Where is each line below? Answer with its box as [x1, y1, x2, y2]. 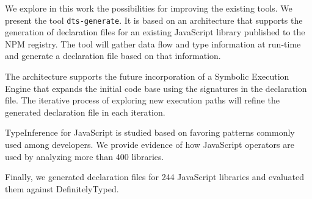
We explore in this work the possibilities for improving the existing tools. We [5, 2, 292, 14]
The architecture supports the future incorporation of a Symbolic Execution [5, 70, 289, 83]
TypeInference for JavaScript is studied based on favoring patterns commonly [5, 126, 295, 139]
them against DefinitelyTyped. [5, 182, 119, 195]
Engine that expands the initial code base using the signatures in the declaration [5, 82, 307, 94]
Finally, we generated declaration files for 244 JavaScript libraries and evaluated [5, 170, 305, 183]
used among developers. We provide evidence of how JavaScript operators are [5, 138, 294, 150]
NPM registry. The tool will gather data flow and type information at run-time [5, 37, 301, 50]
